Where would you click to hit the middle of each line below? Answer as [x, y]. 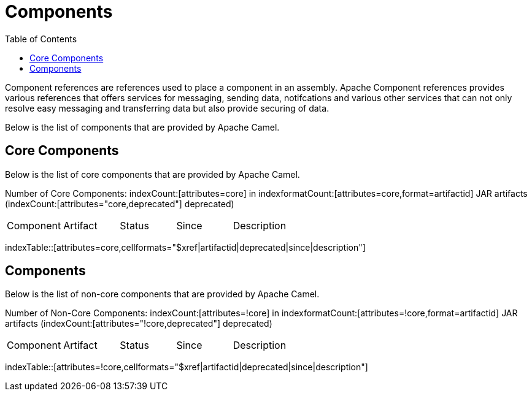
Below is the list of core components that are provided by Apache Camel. [152, 174]
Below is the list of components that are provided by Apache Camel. [142, 127]
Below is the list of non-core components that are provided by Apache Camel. [162, 294]
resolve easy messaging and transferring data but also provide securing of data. [167, 108]
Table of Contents [41, 39]
